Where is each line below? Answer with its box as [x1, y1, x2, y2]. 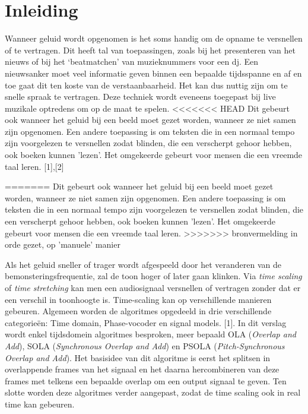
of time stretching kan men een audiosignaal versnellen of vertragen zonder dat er [5, 282, 301, 293]
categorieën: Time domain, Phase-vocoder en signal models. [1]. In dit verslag [5, 316, 287, 328]
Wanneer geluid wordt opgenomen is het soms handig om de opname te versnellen [5, 32, 303, 45]
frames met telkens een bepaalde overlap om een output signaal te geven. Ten [5, 374, 287, 387]
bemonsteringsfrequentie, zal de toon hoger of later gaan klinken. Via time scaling [5, 270, 302, 282]
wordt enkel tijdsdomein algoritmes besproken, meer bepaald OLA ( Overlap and [5, 328, 296, 340]
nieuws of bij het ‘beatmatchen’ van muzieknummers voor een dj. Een [5, 55, 259, 68]
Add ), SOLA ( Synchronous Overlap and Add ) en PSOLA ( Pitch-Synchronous [5, 339, 285, 352]
